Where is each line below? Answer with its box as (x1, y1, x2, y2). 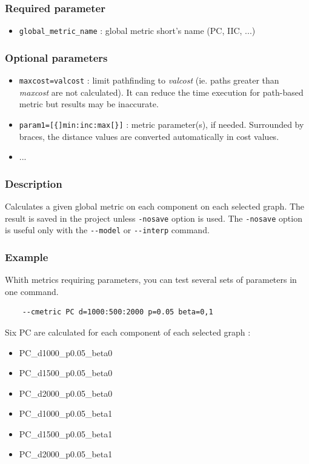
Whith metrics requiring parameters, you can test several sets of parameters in (5, 273, 297, 286)
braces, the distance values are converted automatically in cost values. (19, 130, 279, 142)
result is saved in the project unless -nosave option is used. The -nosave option (5, 211, 302, 224)
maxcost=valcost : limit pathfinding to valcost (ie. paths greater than (19, 74, 279, 87)
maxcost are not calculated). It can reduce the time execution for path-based (19, 85, 304, 98)
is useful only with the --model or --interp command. (5, 224, 210, 236)
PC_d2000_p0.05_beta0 (19, 386, 113, 399)
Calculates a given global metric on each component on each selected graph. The (5, 200, 305, 212)
